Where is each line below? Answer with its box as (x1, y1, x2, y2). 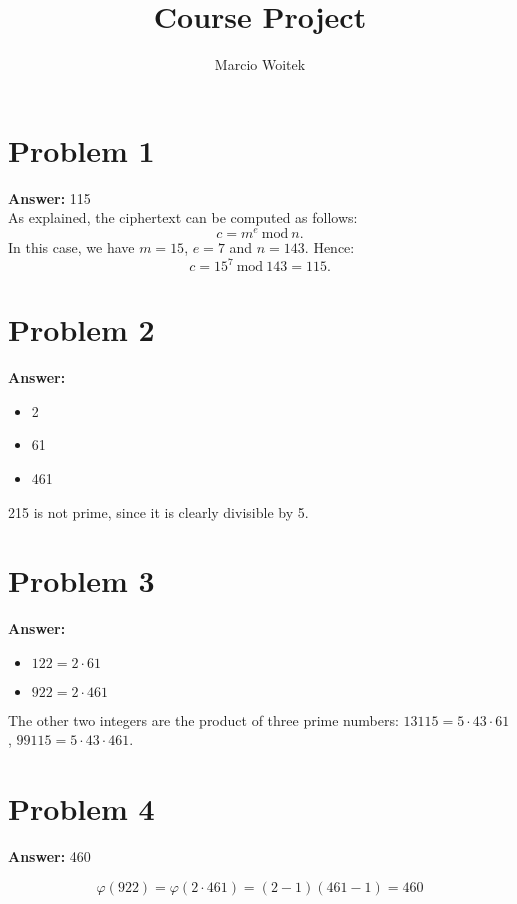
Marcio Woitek (214, 54, 306, 75)
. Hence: (304, 236, 355, 257)
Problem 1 (8, 129, 155, 170)
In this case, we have (8, 236, 135, 257)
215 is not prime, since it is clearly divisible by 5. (8, 501, 309, 522)
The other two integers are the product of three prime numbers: (8, 709, 399, 730)
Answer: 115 (8, 187, 91, 208)
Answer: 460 (8, 846, 91, 867)
